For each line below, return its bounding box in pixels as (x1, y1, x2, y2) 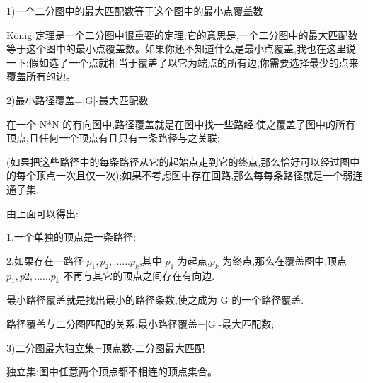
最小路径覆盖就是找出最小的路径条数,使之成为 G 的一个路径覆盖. (6, 292, 304, 307)
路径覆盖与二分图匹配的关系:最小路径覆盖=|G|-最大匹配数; (6, 316, 275, 331)
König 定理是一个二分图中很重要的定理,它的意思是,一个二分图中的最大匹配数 (6, 27, 358, 42)
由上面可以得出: (6, 205, 79, 220)
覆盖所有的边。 (6, 69, 76, 84)
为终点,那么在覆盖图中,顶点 (222, 253, 347, 268)
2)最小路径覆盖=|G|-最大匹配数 (6, 92, 149, 107)
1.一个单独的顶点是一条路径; (6, 229, 136, 244)
